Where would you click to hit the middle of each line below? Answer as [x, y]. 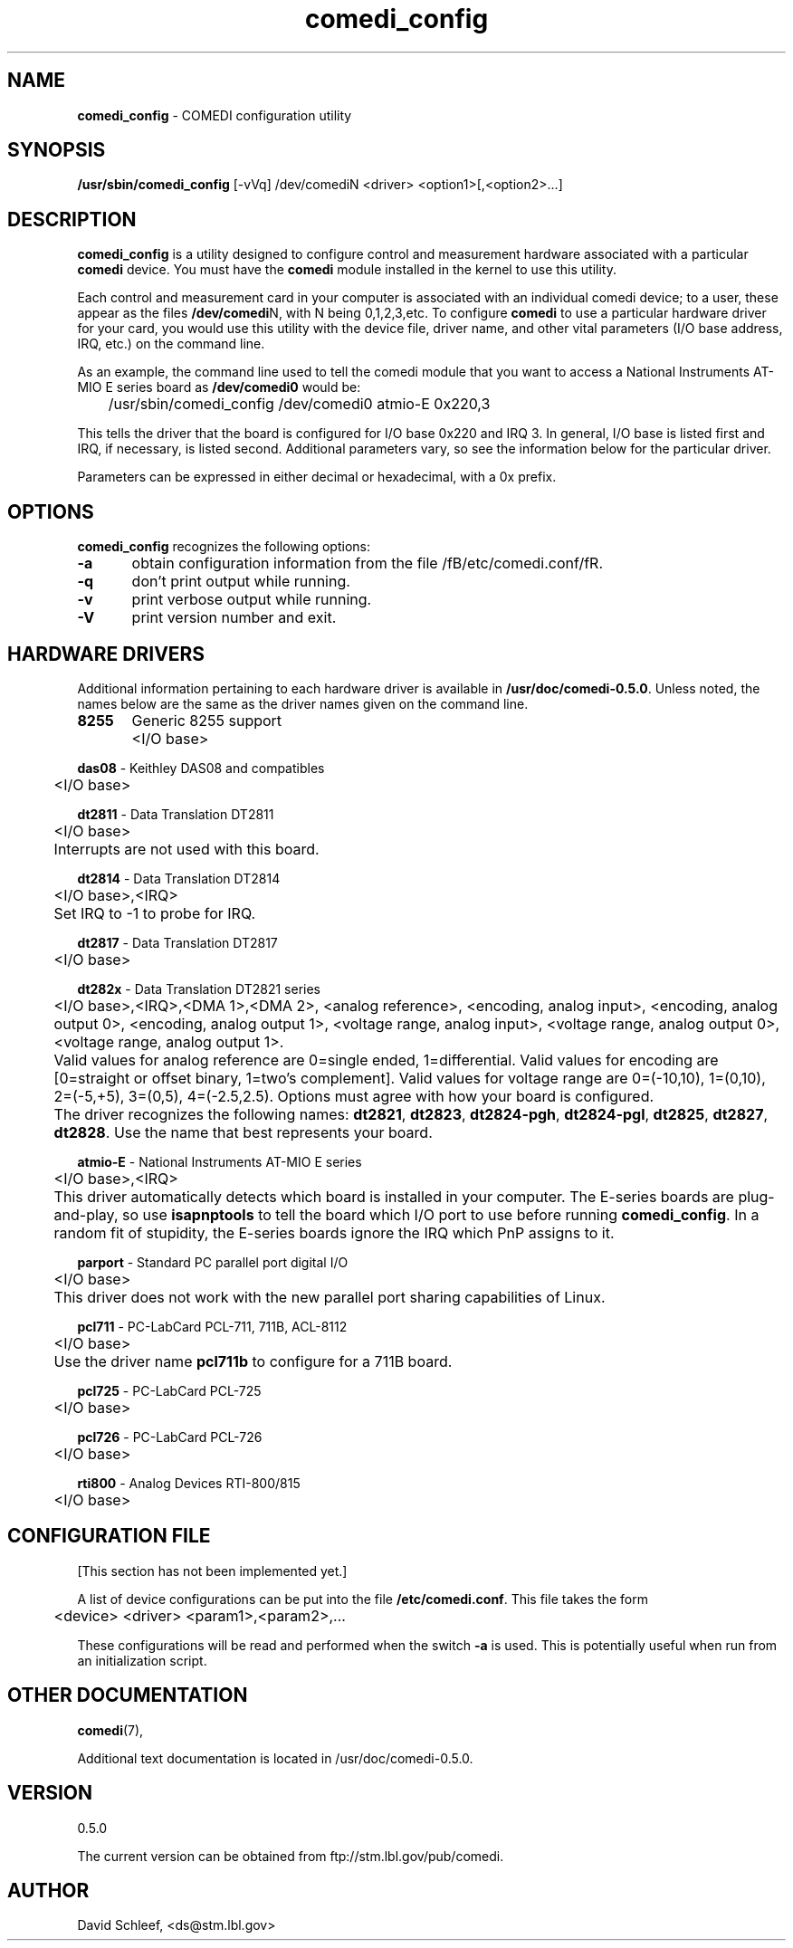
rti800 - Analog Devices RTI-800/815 [189, 1483]
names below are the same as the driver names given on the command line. [303, 703]
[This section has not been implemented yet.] [212, 1571]
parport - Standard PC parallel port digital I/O [213, 1262]
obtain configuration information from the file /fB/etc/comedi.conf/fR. [368, 563]
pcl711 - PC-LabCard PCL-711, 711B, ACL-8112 [212, 1326]
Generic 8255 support [207, 720]
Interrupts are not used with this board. [186, 849]
